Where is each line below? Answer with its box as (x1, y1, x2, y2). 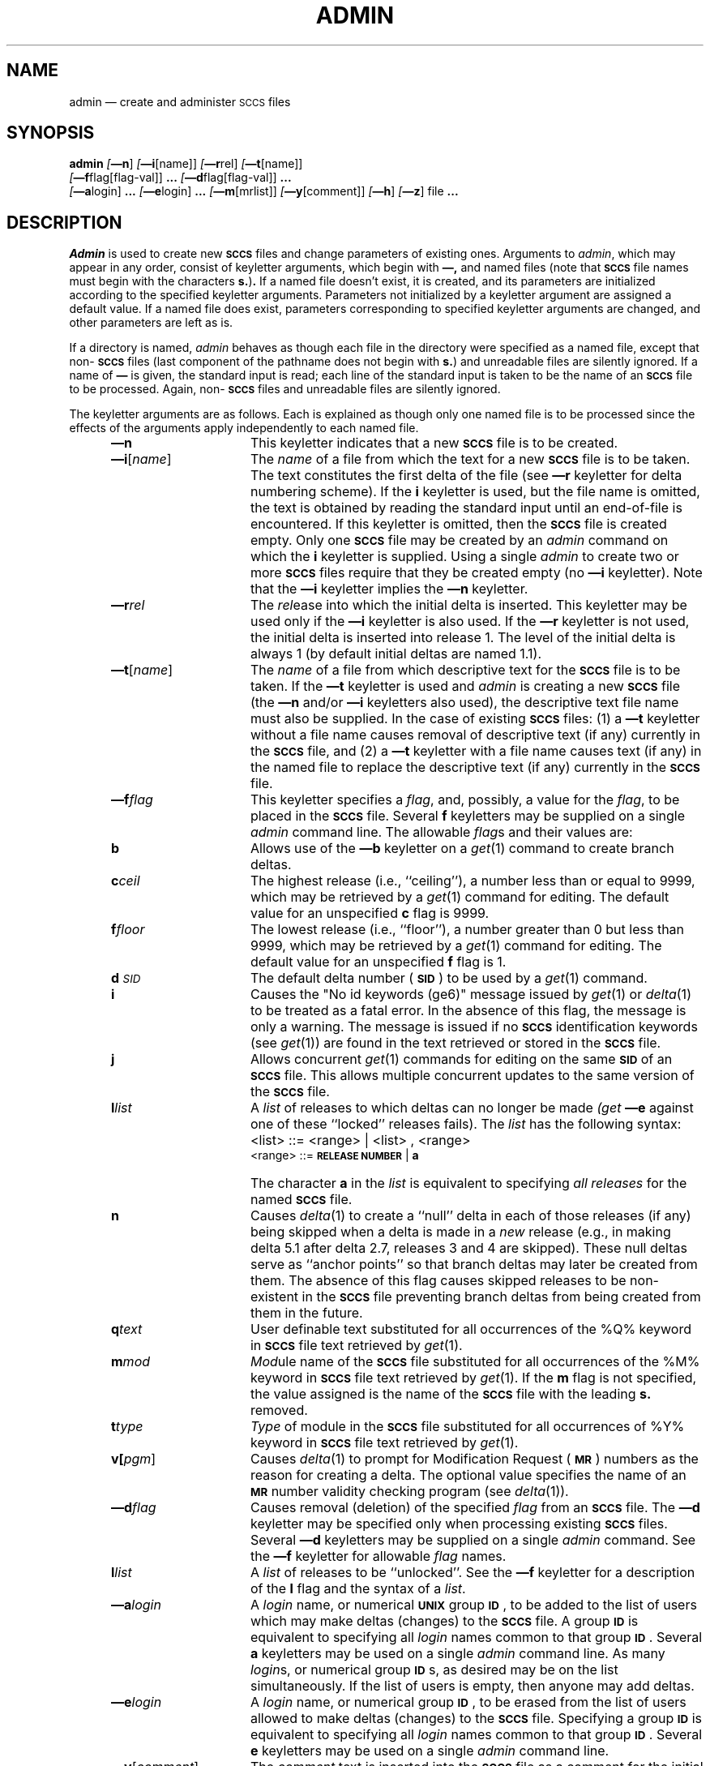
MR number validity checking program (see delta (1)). (250, 1483, 569, 1500)
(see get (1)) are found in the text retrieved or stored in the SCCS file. (250, 1035, 661, 1052)
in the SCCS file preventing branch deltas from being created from (302, 1288, 701, 1305)
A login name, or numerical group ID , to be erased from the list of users (250, 1694, 686, 1711)
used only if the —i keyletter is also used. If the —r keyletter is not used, (250, 613, 690, 630)
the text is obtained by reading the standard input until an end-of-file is (250, 499, 682, 517)
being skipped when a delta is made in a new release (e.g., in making (250, 1224, 671, 1241)
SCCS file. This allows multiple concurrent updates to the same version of (250, 1067, 695, 1084)
